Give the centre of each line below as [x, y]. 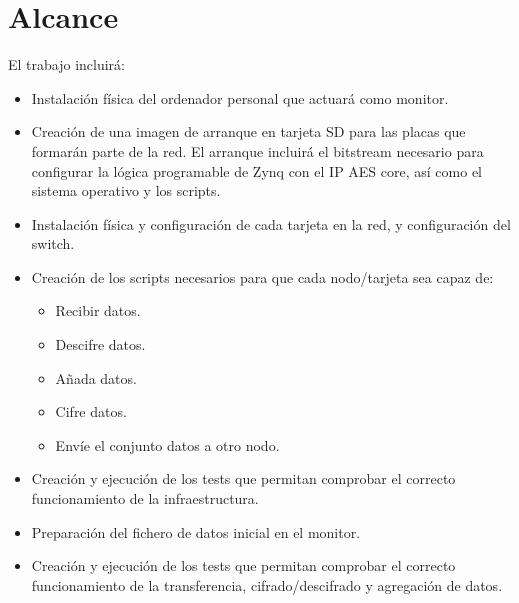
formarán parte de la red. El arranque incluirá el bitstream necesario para [257, 150]
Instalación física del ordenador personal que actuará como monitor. [240, 97]
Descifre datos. [100, 344]
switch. [53, 243]
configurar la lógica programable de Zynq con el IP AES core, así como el [256, 170]
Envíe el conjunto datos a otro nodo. [167, 444]
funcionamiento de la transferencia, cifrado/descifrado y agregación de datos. [267, 584]
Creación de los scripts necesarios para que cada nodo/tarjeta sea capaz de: [262, 276]
